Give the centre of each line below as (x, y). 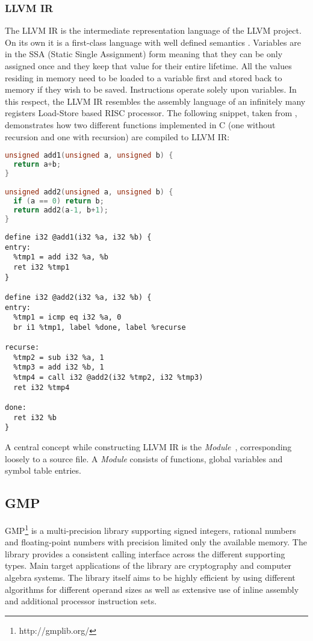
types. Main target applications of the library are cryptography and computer (148, 565)
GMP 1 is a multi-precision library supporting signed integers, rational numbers (150, 529)
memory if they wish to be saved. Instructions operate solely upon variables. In (151, 89)
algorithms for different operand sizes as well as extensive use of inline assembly (152, 589)
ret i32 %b (35, 417)
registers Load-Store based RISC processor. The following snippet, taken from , (151, 113)
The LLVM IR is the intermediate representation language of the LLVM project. (153, 30)
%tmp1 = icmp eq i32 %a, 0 (67, 317)
